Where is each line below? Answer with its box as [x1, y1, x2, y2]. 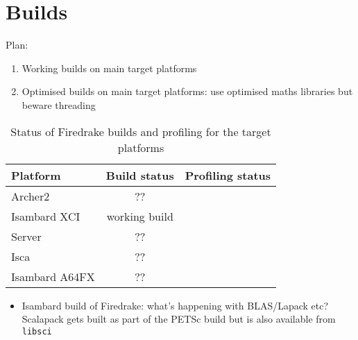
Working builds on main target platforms [22, 60, 197, 75]
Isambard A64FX [11, 268, 95, 284]
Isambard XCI [11, 207, 80, 224]
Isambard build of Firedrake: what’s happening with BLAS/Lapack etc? [22, 298, 329, 312]
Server [11, 228, 42, 244]
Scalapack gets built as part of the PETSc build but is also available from [22, 312, 336, 326]
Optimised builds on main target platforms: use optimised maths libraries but [22, 84, 353, 99]
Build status [105, 167, 174, 183]
